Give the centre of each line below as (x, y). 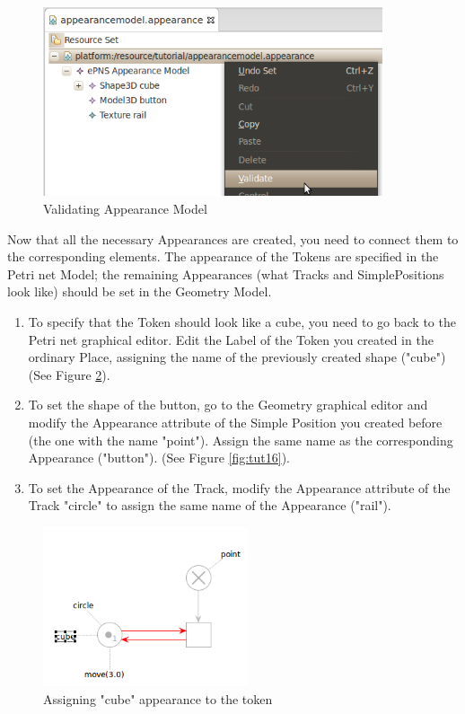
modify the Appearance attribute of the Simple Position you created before (235, 422)
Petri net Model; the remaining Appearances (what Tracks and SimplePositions (226, 273)
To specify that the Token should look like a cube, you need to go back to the (242, 322)
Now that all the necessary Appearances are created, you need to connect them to (233, 238)
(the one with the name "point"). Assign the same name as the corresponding (241, 440)
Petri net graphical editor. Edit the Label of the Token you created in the (231, 339)
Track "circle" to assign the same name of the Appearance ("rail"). (210, 505)
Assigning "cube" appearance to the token (158, 698)
